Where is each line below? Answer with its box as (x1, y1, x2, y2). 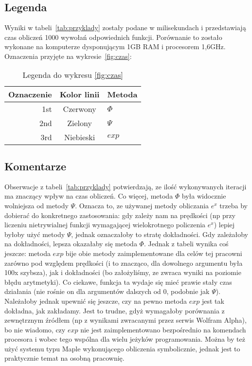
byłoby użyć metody (4, 229, 65, 239)
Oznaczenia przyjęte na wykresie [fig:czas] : (4, 51, 132, 61)
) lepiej (214, 220, 235, 230)
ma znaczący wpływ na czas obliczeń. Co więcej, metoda (4, 191, 173, 201)
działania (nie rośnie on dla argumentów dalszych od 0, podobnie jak (4, 286, 210, 296)
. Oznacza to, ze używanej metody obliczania (75, 200, 209, 210)
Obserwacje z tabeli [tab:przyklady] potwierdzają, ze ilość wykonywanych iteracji (4, 181, 247, 191)
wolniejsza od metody (4, 200, 69, 210)
